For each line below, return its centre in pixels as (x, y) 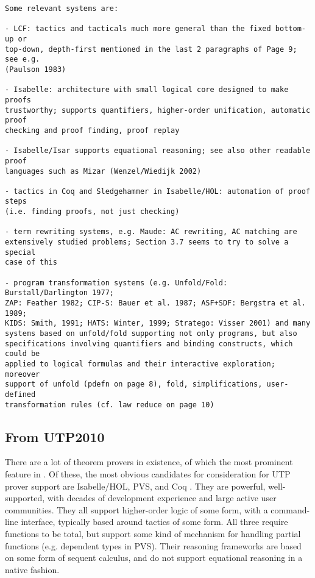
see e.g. (23, 59)
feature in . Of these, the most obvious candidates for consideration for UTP (148, 474)
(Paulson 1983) (36, 69)
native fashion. (32, 569)
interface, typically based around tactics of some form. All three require (154, 522)
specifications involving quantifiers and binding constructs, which (149, 344)
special (20, 252)
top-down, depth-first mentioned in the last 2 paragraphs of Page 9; (151, 49)
